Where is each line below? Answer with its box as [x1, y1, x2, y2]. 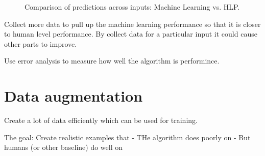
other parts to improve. [4, 38, 77, 49]
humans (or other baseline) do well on [4, 142, 123, 152]
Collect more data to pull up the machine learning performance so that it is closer [4, 18, 261, 29]
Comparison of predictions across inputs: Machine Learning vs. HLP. [25, 2, 240, 12]
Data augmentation [4, 85, 143, 106]
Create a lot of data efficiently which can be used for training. [4, 115, 198, 126]
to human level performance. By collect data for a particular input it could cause [4, 28, 257, 39]
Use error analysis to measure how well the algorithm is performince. [4, 55, 220, 66]
